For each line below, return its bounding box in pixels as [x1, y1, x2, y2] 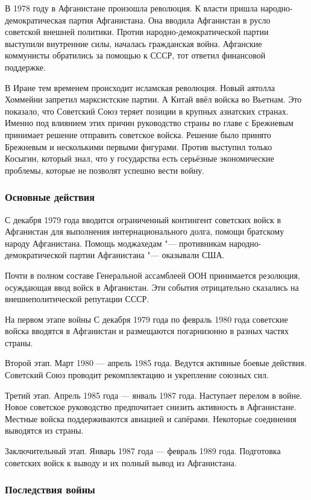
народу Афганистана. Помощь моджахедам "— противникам [5, 236, 227, 249]
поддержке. [5, 60, 46, 73]
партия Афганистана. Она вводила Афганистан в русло [69, 13, 271, 26]
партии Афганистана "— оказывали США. [69, 248, 225, 261]
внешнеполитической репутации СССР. [5, 293, 149, 305]
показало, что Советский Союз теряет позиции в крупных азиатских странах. [5, 104, 289, 117]
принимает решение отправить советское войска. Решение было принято [5, 128, 271, 141]
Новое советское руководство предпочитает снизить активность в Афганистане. [5, 400, 297, 413]
